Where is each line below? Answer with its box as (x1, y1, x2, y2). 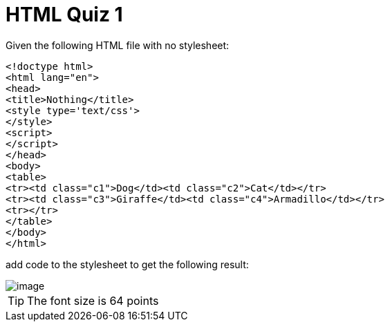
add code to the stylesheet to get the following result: (6, 258, 249, 270)
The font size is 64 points (27, 293, 159, 308)
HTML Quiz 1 (6, 3, 123, 26)
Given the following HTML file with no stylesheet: (6, 39, 230, 51)
